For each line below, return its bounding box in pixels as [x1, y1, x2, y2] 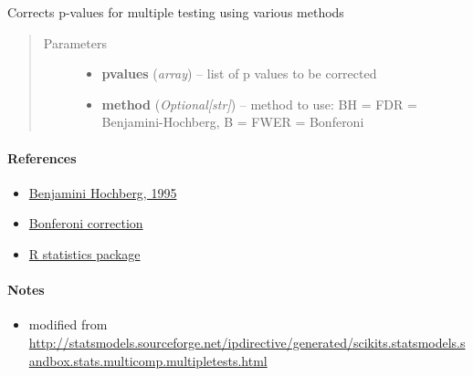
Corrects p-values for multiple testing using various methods [7, 3, 344, 21]
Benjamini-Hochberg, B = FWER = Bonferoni [101, 112, 364, 131]
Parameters [43, 33, 107, 52]
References [7, 148, 77, 167]
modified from [28, 315, 108, 334]
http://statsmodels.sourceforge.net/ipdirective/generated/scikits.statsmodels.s [28, 332, 466, 351]
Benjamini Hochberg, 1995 [28, 183, 177, 202]
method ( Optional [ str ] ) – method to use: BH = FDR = [101, 94, 417, 113]
